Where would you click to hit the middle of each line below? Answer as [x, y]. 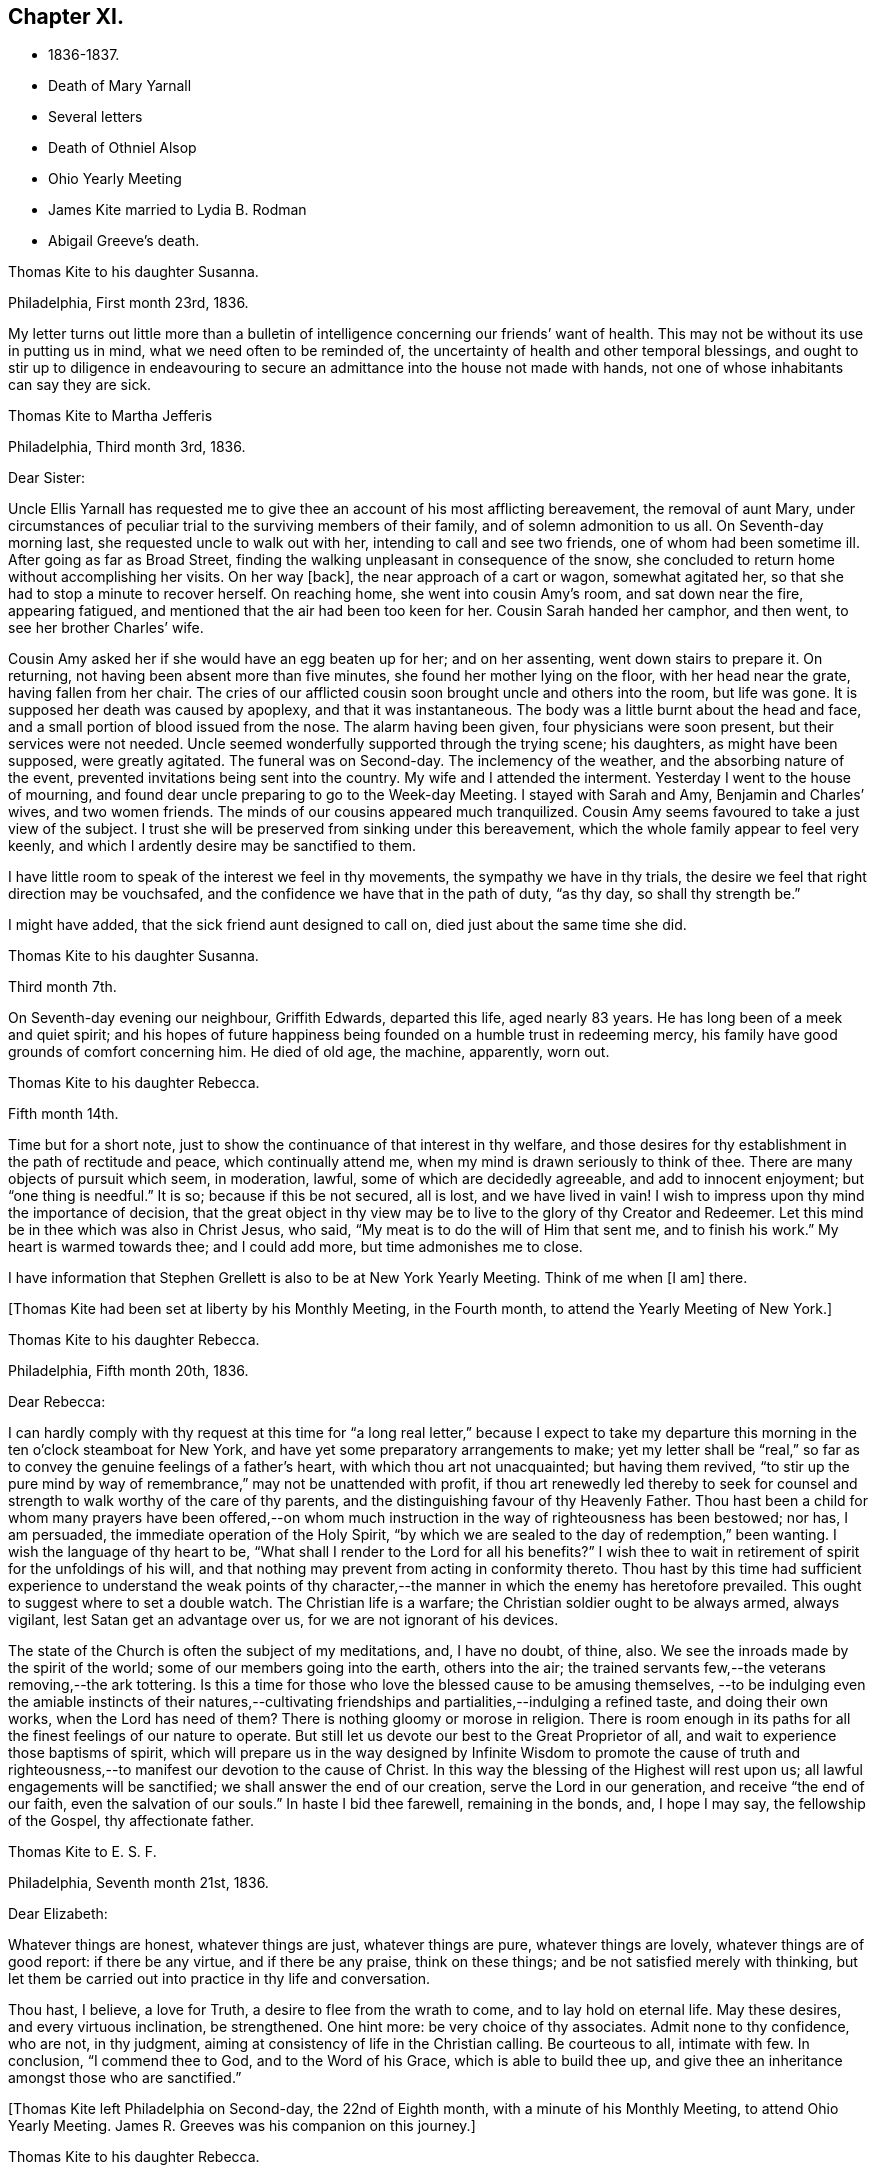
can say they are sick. [80, 385]
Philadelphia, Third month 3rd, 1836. [127, 447]
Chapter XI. [66, 16]
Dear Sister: [47, 478]
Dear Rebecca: [57, 1402]
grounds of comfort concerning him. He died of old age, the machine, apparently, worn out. [309, 1052]
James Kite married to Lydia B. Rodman [177, 210]
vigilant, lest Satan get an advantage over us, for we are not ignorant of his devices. [283, 1620]
